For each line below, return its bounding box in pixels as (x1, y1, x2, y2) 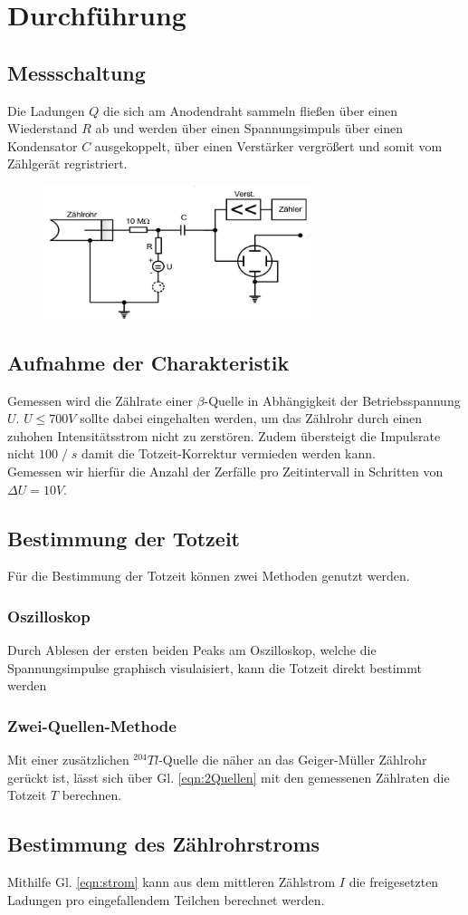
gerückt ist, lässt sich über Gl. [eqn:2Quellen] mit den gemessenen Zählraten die (7, 767, 450, 786)
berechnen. (62, 785, 122, 804)
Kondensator (7, 136, 78, 155)
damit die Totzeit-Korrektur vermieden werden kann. (81, 444, 376, 463)
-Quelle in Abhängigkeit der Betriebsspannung (204, 390, 461, 409)
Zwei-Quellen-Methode (7, 714, 177, 737)
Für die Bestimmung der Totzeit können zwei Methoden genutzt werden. (7, 566, 410, 585)
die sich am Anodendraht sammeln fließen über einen (102, 101, 397, 120)
